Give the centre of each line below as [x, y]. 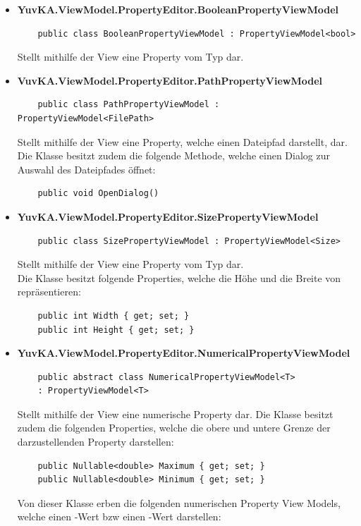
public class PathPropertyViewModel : [129, 105]
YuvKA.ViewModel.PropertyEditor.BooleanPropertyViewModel [178, 9]
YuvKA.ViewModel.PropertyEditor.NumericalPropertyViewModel [184, 353]
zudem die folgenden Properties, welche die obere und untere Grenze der [174, 428]
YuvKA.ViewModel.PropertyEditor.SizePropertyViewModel [168, 216]
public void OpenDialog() [98, 194]
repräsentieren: [49, 292]
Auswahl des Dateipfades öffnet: [86, 169]
